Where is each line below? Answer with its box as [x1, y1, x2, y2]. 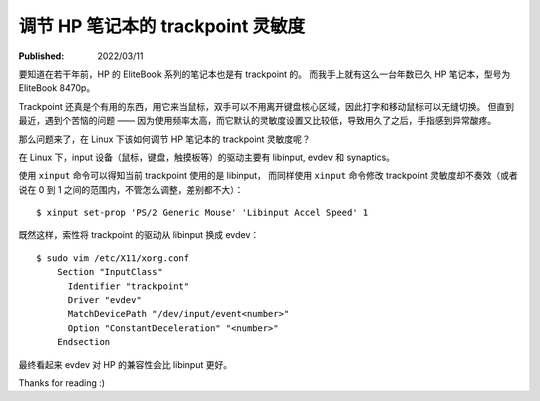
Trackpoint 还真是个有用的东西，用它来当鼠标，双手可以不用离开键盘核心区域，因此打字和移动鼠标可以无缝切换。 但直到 [18, 100, 515, 112]
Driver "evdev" [67, 295, 142, 306]
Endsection [56, 336, 111, 348]
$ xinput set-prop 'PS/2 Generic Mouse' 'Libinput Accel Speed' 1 [36, 207, 369, 219]
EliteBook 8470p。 [18, 82, 96, 94]
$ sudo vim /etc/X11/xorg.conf [36, 252, 190, 264]
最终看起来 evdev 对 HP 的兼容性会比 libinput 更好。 [18, 358, 233, 370]
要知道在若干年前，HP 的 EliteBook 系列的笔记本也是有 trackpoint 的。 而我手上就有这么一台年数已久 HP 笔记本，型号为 [18, 68, 511, 80]
